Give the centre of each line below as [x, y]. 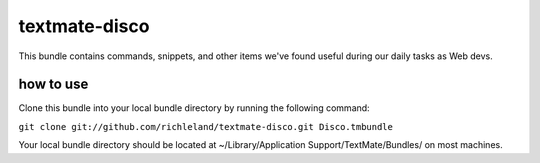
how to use [53, 84]
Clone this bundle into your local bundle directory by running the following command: [194, 108]
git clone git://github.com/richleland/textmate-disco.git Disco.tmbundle [206, 126]
